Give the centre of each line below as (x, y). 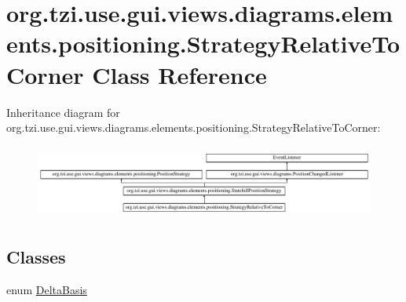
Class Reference (179, 74)
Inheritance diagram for (63, 112)
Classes (36, 257)
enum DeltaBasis (47, 289)
